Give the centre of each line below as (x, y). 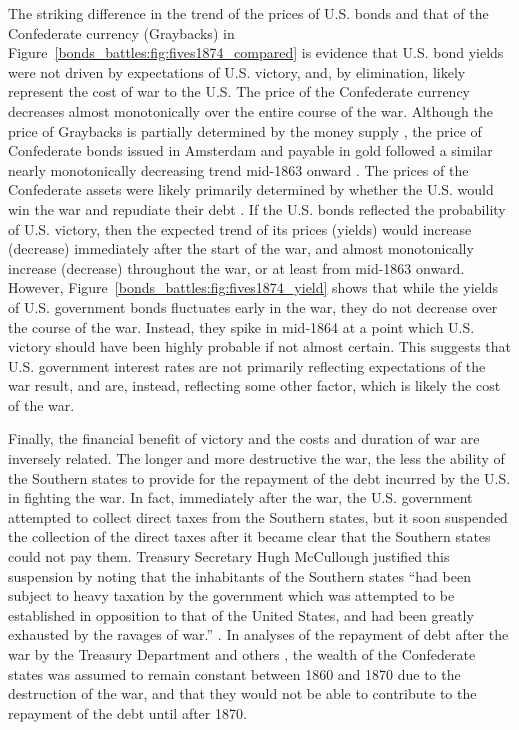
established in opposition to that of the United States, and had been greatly (241, 614)
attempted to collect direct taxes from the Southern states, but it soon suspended (258, 516)
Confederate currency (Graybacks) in (121, 32)
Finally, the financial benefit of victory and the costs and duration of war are (244, 438)
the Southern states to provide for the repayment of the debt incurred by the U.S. (259, 477)
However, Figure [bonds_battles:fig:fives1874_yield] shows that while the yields (253, 287)
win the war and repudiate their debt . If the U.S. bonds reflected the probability (257, 208)
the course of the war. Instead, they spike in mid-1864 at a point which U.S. (241, 326)
